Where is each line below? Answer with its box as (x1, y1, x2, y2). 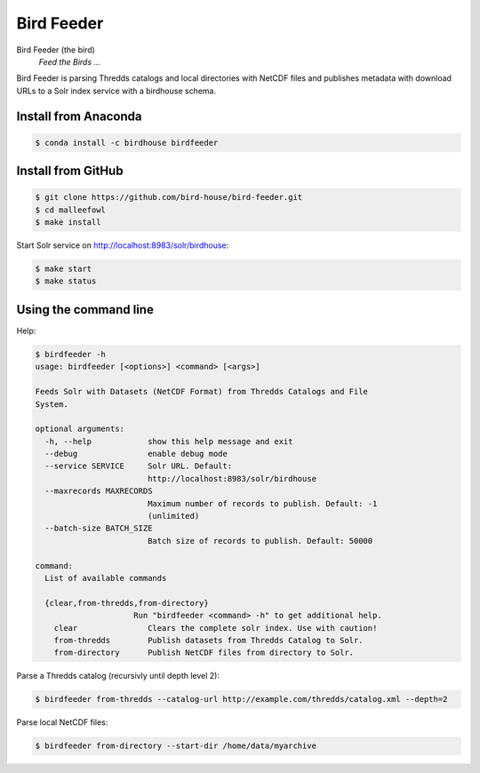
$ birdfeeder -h (35, 349, 107, 359)
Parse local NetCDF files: (16, 717, 108, 728)
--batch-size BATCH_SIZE (44, 523, 153, 533)
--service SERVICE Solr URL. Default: (44, 461, 233, 471)
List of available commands (44, 573, 167, 583)
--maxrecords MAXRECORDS (44, 486, 153, 497)
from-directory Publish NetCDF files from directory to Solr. (53, 648, 355, 657)
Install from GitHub (16, 163, 124, 179)
